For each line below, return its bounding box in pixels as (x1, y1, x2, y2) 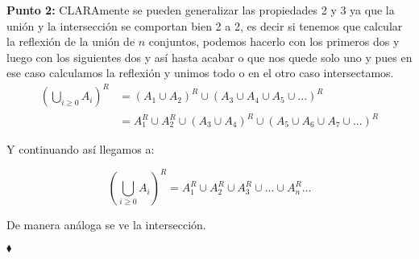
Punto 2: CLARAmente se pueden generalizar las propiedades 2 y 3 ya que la (6, 2, 395, 18)
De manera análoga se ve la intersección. (6, 216, 206, 233)
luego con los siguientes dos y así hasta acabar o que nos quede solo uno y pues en (6, 48, 413, 65)
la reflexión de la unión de (6, 33, 135, 50)
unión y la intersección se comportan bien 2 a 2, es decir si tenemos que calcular (6, 17, 403, 34)
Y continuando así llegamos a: (6, 141, 155, 158)
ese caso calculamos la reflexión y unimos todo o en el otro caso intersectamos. (6, 64, 394, 81)
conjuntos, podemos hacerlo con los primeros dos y (148, 33, 400, 50)
